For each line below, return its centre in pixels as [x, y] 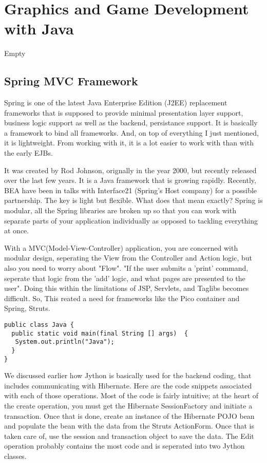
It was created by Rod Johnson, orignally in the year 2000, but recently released [130, 170]
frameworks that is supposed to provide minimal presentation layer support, [124, 112]
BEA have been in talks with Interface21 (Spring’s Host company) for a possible [131, 190]
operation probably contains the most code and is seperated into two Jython [125, 446]
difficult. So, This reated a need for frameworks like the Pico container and [122, 298]
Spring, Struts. [27, 308]
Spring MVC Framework [71, 81]
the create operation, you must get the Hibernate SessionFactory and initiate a [128, 406]
